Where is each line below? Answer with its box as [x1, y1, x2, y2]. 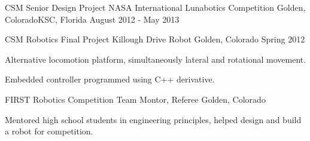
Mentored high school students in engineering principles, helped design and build [5, 113, 302, 125]
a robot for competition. [5, 125, 93, 137]
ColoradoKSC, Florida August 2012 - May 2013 [5, 13, 180, 25]
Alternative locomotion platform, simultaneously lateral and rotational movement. [5, 53, 306, 65]
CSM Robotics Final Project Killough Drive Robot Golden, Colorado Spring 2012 [5, 33, 305, 45]
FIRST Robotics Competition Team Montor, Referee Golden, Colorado [5, 93, 266, 105]
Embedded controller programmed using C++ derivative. [5, 73, 215, 85]
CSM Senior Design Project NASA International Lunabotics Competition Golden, [5, 1, 306, 13]
